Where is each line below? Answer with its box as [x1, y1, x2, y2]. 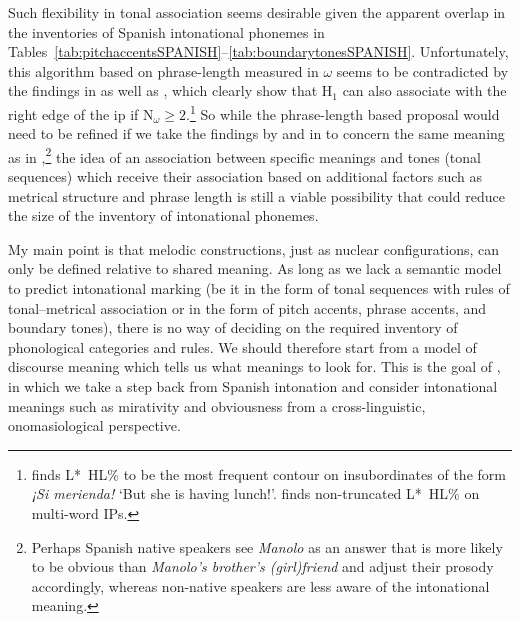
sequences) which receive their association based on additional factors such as [8, 166, 482, 187]
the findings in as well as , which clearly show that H [8, 80, 333, 101]
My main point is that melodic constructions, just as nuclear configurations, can [8, 238, 499, 259]
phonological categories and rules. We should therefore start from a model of [8, 336, 477, 357]
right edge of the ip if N [8, 103, 154, 124]
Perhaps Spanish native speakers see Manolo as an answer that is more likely [31, 536, 503, 557]
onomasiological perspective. [8, 415, 181, 436]
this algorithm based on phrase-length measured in [8, 60, 319, 81]
